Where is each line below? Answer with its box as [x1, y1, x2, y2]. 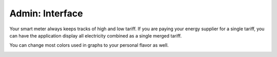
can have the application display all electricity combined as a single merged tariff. [9, 32, 182, 39]
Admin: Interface [9, 8, 83, 19]
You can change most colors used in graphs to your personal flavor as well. [9, 42, 169, 48]
